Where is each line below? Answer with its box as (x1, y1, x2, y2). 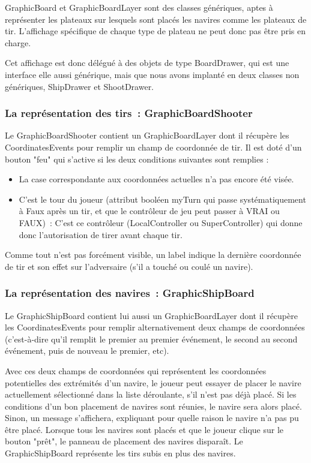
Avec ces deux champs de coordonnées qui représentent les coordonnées (5, 364, 267, 377)
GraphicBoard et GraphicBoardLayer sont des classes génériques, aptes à (5, 1, 273, 13)
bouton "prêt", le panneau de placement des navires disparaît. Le (5, 435, 243, 447)
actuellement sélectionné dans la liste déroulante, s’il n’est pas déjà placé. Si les (5, 388, 297, 401)
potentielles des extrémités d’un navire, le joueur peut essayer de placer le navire (5, 376, 301, 389)
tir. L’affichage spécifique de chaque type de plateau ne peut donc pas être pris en (5, 25, 306, 37)
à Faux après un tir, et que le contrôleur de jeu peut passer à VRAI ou (19, 205, 280, 217)
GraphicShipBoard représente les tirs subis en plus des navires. (5, 447, 236, 459)
